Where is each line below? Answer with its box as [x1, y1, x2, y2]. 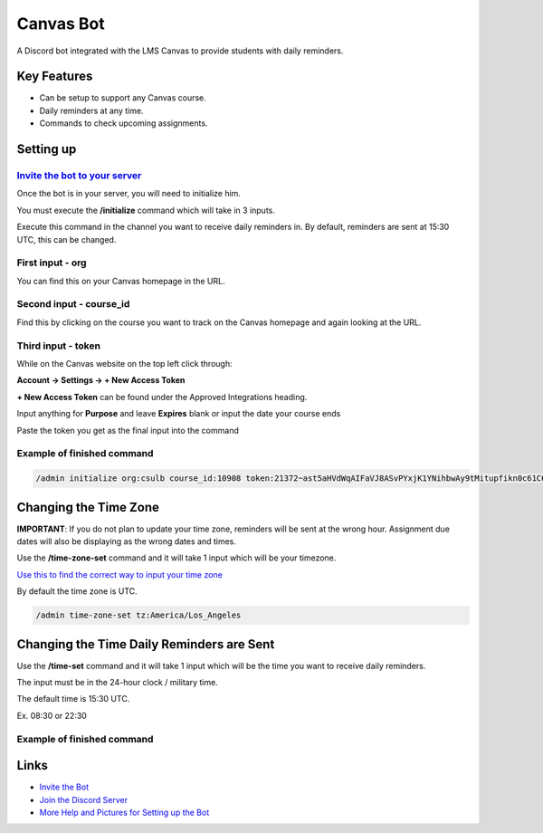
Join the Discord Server [39, 794, 129, 805]
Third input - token [16, 340, 101, 352]
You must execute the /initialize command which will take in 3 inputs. [16, 205, 276, 215]
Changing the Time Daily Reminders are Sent [16, 637, 275, 652]
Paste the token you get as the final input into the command [16, 425, 239, 436]
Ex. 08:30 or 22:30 [16, 710, 88, 721]
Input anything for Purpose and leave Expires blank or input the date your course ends [16, 408, 341, 419]
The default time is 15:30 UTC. [16, 694, 130, 704]
